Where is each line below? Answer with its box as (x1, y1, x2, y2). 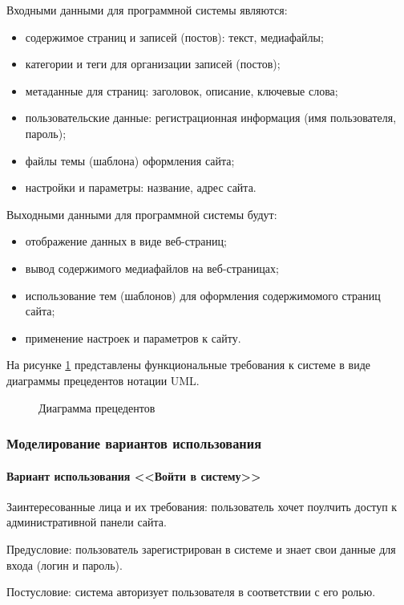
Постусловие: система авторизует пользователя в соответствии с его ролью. (6, 583, 376, 600)
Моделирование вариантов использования (6, 433, 262, 453)
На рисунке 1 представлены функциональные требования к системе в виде (6, 356, 371, 373)
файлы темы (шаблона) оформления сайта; (25, 152, 235, 169)
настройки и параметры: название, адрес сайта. (25, 179, 257, 196)
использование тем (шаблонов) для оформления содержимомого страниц (25, 286, 381, 303)
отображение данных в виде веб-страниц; (25, 233, 227, 250)
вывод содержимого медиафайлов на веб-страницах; (25, 259, 279, 276)
